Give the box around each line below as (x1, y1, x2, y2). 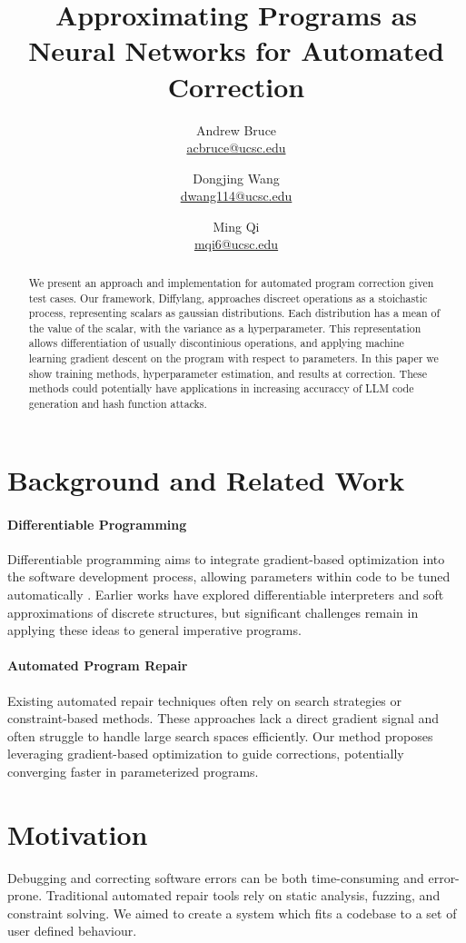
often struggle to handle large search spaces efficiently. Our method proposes (7, 726, 433, 745)
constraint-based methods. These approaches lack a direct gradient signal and (7, 709, 440, 728)
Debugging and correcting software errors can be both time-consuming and (7, 868, 424, 887)
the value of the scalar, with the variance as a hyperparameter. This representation (28, 320, 421, 335)
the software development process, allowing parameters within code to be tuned (7, 567, 451, 586)
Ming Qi (213, 216, 260, 235)
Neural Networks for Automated (28, 32, 444, 69)
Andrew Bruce (195, 120, 277, 139)
